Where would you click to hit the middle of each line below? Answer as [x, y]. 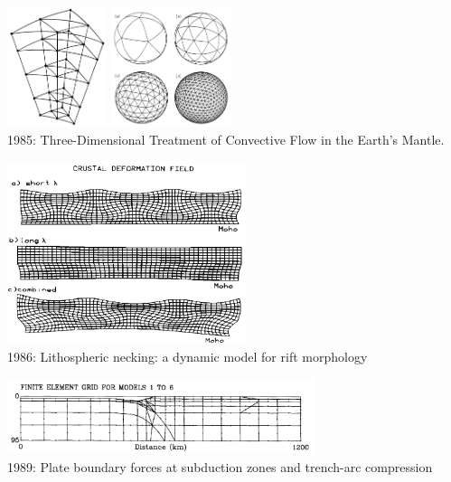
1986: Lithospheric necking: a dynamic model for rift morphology [188, 356]
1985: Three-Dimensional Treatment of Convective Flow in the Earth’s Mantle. [226, 139]
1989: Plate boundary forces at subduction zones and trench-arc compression [220, 466]
